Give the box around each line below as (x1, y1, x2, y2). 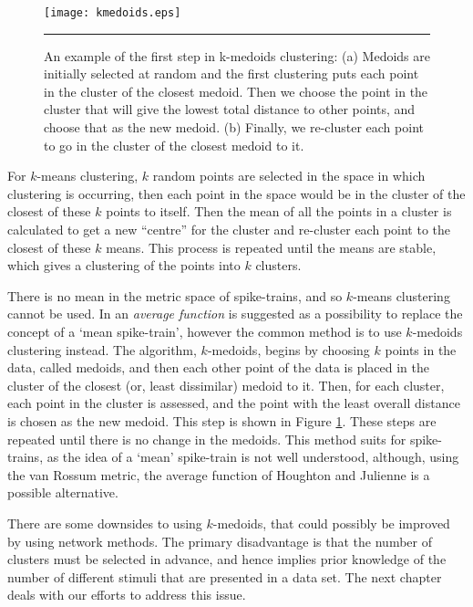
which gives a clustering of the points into (7, 256, 241, 275)
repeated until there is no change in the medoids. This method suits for (7, 429, 406, 448)
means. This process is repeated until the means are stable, (106, 237, 437, 256)
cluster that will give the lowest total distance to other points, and (44, 99, 416, 119)
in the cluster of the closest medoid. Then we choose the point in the (44, 81, 428, 100)
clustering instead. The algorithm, (7, 340, 197, 359)
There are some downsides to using (7, 513, 202, 532)
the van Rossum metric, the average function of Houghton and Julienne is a (7, 465, 430, 484)
